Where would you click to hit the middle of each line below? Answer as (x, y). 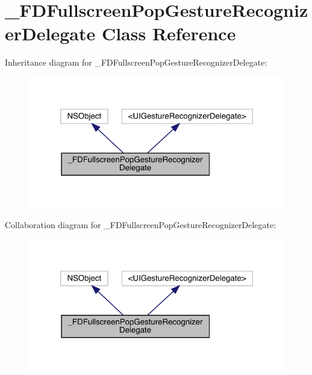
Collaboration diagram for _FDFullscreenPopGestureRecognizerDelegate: (141, 224)
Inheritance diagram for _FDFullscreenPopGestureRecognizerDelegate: (136, 62)
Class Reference (169, 33)
